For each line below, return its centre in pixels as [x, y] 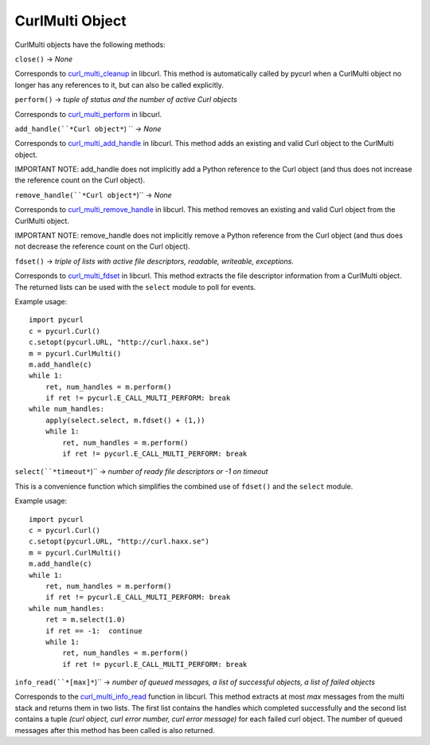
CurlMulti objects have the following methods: [90, 45]
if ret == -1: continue [94, 631]
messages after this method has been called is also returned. [115, 730]
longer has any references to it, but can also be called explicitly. [119, 84]
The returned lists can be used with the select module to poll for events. [135, 287]
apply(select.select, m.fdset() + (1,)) [125, 420]
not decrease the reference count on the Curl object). [102, 246]
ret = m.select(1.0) [85, 620]
